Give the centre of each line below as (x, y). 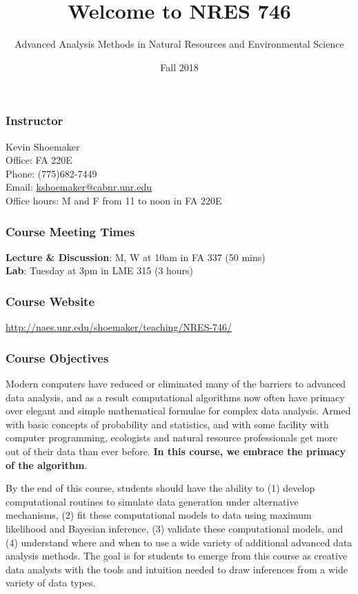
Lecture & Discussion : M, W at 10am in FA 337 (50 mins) (136, 257)
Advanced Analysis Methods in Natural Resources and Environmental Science (179, 44)
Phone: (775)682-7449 (51, 173)
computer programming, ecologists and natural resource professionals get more (172, 438)
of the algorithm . (47, 464)
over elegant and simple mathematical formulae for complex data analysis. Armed (178, 411)
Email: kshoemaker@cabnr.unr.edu (79, 187)
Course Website (50, 301)
